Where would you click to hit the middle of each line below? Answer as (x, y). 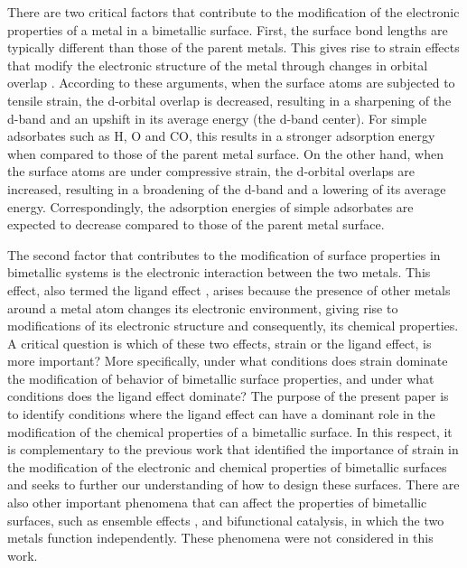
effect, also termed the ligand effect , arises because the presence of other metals (229, 289)
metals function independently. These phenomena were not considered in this (220, 538)
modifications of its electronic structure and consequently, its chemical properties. (233, 326)
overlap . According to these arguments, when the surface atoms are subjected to (231, 83)
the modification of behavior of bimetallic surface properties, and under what (221, 378)
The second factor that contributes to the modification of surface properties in (224, 254)
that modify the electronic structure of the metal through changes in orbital (218, 65)
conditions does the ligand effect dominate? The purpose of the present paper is (228, 396)
